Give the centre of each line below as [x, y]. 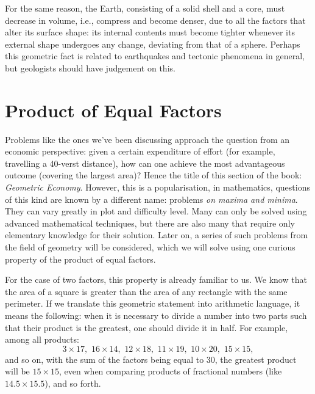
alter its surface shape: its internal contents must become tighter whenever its [150, 32]
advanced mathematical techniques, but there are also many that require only [150, 223]
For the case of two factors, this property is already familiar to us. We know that [156, 279]
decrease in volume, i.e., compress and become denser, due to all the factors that [155, 20]
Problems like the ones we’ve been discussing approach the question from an [147, 139]
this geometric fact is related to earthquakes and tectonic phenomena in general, [155, 56]
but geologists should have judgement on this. [90, 67]
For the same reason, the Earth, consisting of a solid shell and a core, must [145, 8]
